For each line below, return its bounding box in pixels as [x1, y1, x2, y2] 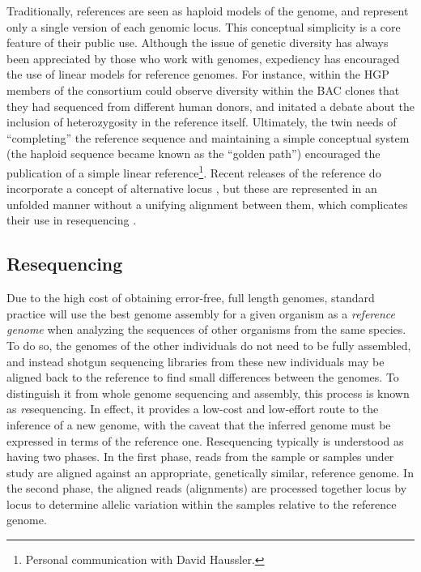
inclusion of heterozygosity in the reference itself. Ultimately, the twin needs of [6, 113, 397, 130]
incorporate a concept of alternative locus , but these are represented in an [6, 180, 377, 197]
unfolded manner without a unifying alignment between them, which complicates [6, 195, 408, 212]
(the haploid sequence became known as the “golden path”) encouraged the [6, 145, 381, 162]
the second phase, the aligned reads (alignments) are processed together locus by [6, 480, 407, 497]
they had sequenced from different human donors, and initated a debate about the [6, 97, 415, 114]
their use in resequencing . [6, 211, 137, 228]
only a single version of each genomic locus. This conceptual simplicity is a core [6, 18, 401, 35]
